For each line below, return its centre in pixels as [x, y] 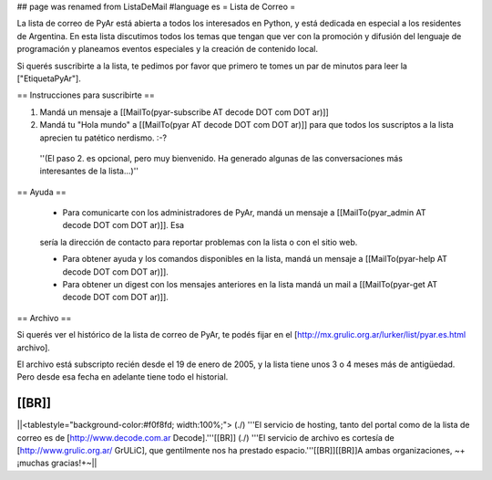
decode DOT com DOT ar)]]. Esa [123, 225]
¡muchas [33, 463]
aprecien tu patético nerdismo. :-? [103, 138]
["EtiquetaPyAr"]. [49, 78]
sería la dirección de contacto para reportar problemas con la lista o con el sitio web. [199, 242]
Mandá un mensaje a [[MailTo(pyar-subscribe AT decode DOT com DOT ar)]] [184, 112]
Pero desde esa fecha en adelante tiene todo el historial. [123, 377]
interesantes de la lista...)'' [89, 171]
